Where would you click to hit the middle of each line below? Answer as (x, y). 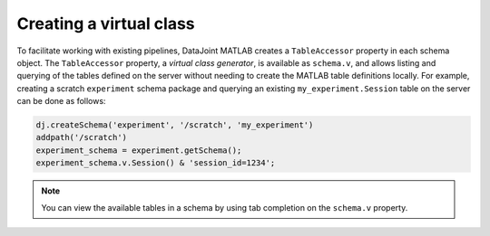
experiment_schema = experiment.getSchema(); (139, 150)
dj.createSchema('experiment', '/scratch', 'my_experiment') (175, 125)
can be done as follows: (61, 101)
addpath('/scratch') (81, 137)
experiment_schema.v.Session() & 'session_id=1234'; (156, 163)
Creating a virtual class (106, 24)
